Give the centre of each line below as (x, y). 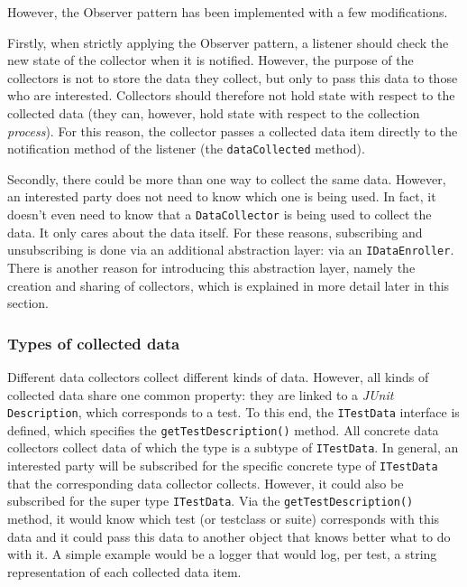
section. (28, 303)
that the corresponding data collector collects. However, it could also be (206, 483)
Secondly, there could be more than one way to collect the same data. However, (227, 178)
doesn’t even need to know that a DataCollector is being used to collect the (220, 214)
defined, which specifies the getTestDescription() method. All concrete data (223, 429)
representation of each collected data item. (124, 571)
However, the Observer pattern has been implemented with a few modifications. (228, 12)
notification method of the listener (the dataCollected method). (186, 149)
